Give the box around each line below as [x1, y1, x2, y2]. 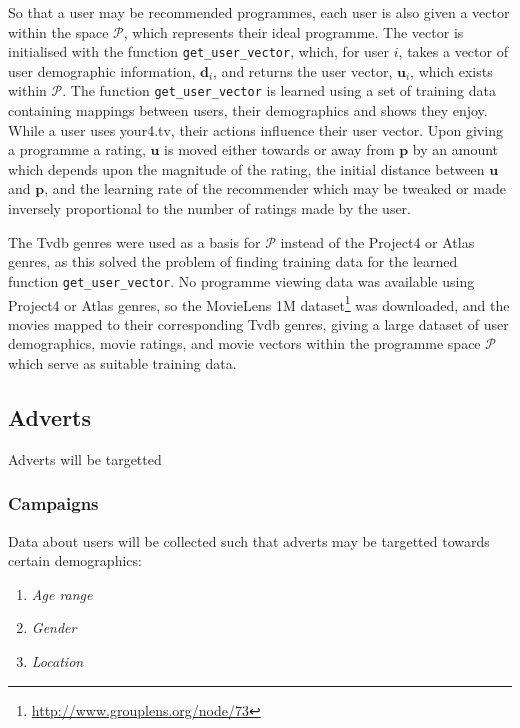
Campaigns [8, 491, 99, 516]
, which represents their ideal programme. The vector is [123, 21, 464, 42]
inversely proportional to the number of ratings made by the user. [8, 198, 411, 219]
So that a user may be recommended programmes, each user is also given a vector [8, 2, 510, 22]
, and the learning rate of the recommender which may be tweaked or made [44, 178, 506, 199]
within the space [8, 21, 109, 42]
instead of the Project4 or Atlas [280, 231, 475, 252]
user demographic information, [8, 60, 196, 81]
